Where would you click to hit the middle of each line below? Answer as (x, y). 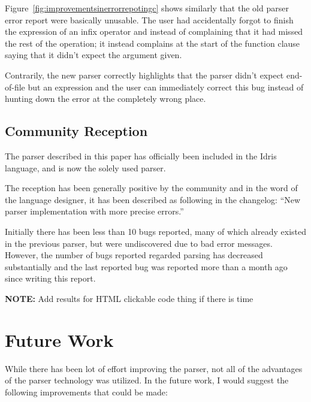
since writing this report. (50, 278)
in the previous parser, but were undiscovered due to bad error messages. (139, 243)
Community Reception (76, 131)
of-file (15, 87)
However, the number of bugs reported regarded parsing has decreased (134, 255)
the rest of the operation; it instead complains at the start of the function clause (153, 43)
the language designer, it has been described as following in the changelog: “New (153, 199)
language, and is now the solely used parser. (85, 167)
